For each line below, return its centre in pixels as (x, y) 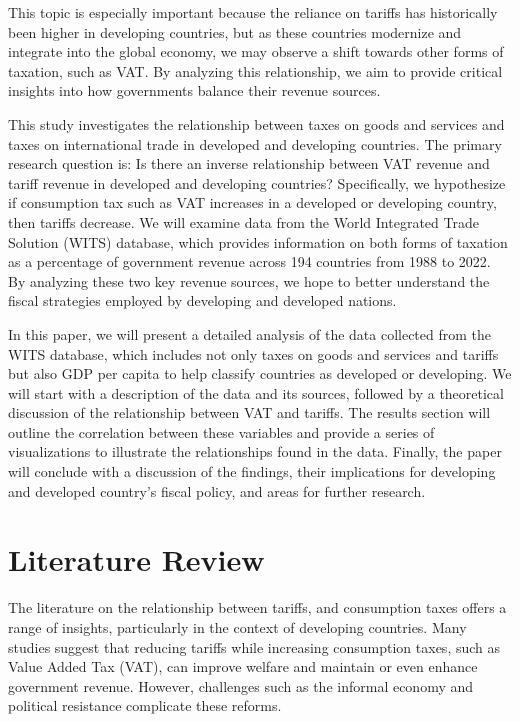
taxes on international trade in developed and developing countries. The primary (255, 143)
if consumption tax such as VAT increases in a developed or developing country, (252, 202)
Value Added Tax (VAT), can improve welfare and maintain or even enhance (243, 666)
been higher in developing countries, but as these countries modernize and (235, 31)
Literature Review (136, 559)
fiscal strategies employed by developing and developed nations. (202, 300)
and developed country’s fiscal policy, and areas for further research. (217, 490)
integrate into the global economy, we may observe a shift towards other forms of (256, 51)
